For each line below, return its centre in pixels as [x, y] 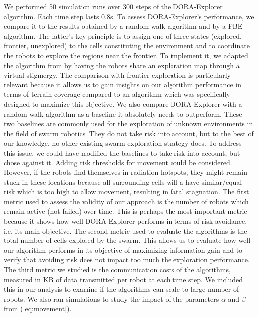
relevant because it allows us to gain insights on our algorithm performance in [123, 84]
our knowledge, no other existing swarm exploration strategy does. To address [123, 143]
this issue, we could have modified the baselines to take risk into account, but [122, 152]
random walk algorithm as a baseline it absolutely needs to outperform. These [123, 114]
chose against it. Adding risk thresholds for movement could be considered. [118, 162]
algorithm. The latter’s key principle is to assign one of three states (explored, [123, 36]
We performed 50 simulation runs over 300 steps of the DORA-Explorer [113, 6]
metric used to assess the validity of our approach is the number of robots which [126, 201]
